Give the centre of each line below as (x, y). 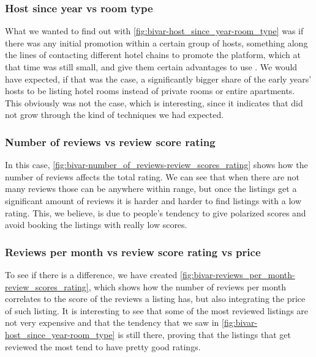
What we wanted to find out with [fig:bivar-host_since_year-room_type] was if (154, 31)
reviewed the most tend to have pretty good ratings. (103, 346)
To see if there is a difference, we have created (91, 274)
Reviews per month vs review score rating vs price (133, 252)
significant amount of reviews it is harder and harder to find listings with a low (153, 200)
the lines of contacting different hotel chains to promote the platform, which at (153, 55)
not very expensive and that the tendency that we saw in (112, 322)
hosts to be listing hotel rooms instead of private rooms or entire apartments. (150, 91)
